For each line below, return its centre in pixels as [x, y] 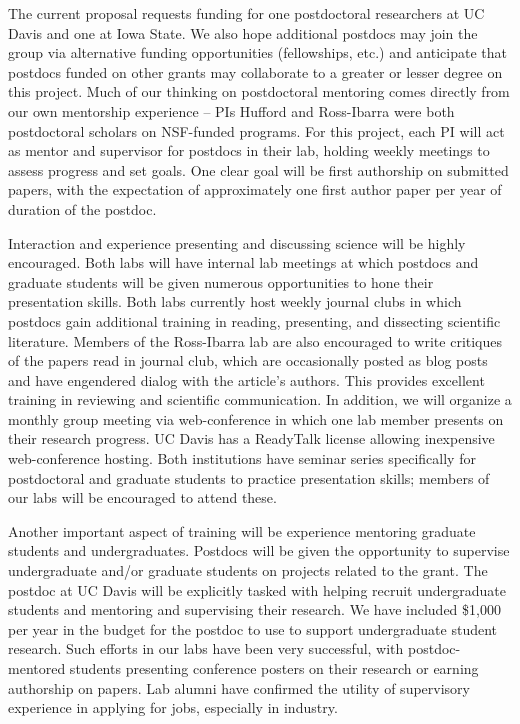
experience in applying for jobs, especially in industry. [173, 707]
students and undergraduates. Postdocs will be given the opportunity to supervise [259, 550]
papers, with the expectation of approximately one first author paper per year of [255, 189]
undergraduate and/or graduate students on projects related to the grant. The [248, 570]
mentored [37, 668]
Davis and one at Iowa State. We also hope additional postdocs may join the [243, 32]
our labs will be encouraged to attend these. [142, 497]
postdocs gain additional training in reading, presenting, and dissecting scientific [254, 320]
